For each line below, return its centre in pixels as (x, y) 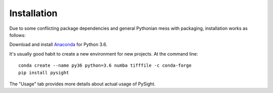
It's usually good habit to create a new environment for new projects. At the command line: (104, 54)
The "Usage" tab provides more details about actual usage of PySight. (82, 84)
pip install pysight (44, 73)
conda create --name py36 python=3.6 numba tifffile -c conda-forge (105, 65)
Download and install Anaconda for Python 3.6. (58, 44)
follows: (17, 35)
